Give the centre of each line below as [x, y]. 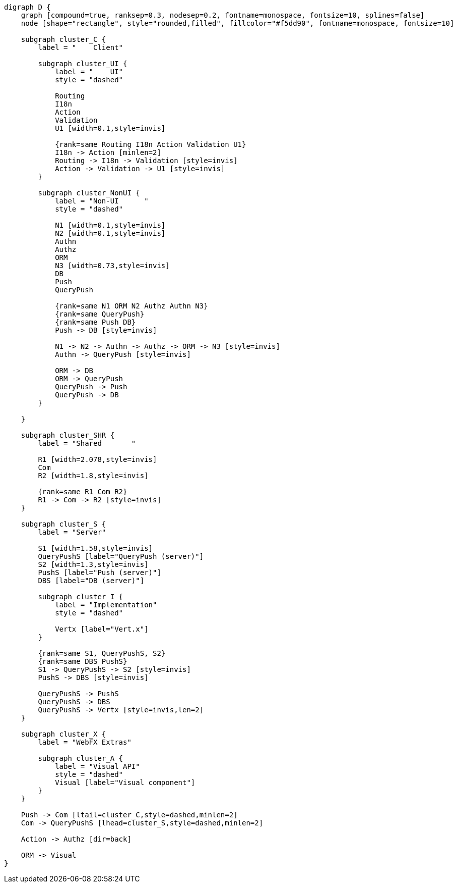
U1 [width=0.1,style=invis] [110, 128]
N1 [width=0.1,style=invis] [110, 225]
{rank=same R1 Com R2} [83, 492]
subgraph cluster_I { [81, 597]
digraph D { [27, 7]
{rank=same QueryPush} [100, 314]
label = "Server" [72, 532]
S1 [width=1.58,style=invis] [95, 548]
